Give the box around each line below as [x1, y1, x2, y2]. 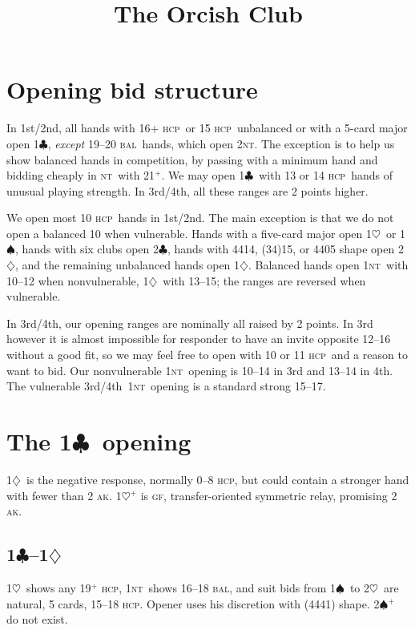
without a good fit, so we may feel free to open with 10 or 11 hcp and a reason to [6, 346, 408, 363]
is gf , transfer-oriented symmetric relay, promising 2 [140, 487, 397, 503]
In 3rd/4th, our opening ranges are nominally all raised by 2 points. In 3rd [6, 314, 373, 331]
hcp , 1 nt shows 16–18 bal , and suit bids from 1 [101, 579, 336, 596]
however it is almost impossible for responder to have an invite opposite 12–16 [6, 330, 391, 347]
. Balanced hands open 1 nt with [248, 256, 409, 273]
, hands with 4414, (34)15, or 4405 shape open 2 [167, 240, 404, 257]
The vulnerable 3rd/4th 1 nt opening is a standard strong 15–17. [6, 378, 326, 394]
